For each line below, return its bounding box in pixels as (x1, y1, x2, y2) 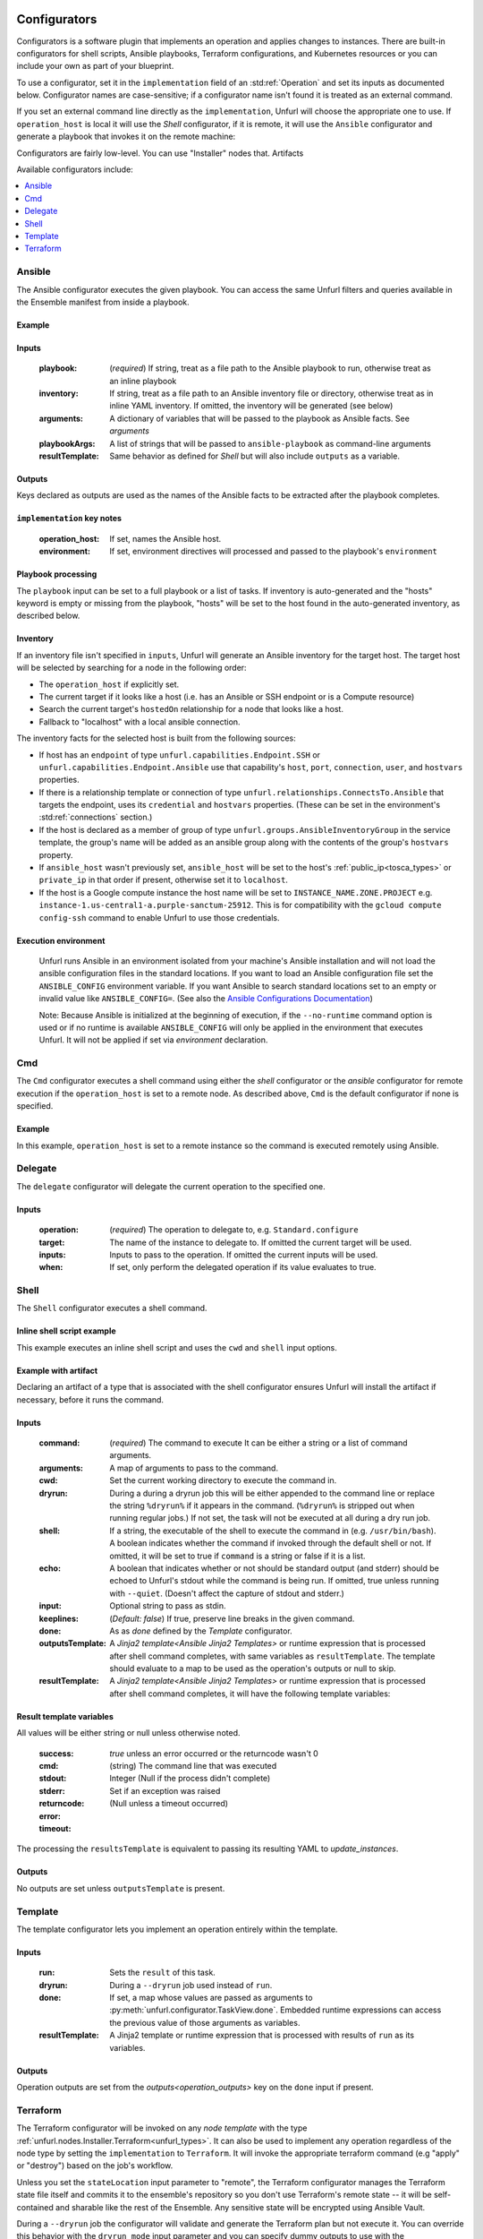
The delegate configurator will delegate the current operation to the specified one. (16, 1180, 326, 1191)
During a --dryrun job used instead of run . (109, 1979, 273, 1990)
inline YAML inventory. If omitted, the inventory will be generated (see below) (109, 400, 394, 411)
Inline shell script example (16, 1325, 116, 1336)
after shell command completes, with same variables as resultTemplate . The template (109, 1651, 436, 1661)
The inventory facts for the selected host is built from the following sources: (16, 733, 297, 743)
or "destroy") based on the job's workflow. (16, 2160, 174, 2171)
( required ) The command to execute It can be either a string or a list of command (109, 1437, 408, 1448)
